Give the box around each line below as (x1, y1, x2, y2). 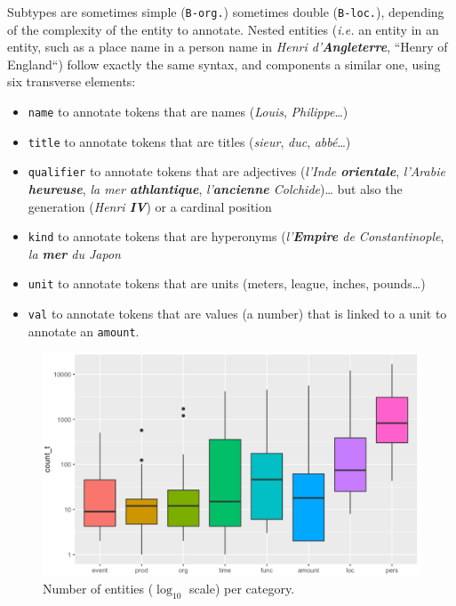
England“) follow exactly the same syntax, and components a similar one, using (7, 54, 441, 73)
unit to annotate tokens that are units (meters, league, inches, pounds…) (28, 274, 426, 293)
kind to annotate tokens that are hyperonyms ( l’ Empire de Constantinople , (28, 227, 444, 246)
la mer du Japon (28, 244, 121, 263)
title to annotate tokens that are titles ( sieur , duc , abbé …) (28, 132, 351, 150)
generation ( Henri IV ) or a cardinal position (28, 197, 272, 215)
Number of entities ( (43, 578, 154, 597)
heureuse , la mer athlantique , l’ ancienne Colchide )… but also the (28, 180, 403, 198)
